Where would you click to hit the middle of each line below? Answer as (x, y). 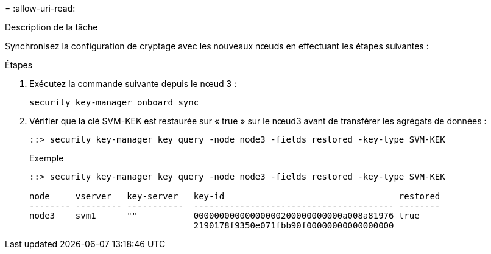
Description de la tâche (51, 27)
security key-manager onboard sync (114, 102)
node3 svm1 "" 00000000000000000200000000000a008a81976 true (224, 216)
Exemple (47, 158)
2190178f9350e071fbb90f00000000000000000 (294, 225)
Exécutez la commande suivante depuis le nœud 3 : (133, 84)
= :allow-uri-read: (40, 8)
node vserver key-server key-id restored (235, 196)
